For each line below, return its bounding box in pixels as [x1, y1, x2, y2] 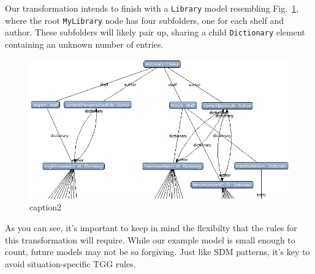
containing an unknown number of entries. [5, 37, 164, 50]
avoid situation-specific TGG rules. [5, 257, 136, 270]
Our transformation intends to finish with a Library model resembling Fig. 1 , [5, 2, 299, 14]
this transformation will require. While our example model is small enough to [5, 233, 295, 246]
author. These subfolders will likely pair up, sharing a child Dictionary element [5, 26, 305, 39]
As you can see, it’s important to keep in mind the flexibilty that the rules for [5, 221, 297, 234]
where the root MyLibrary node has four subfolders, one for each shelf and [5, 13, 284, 26]
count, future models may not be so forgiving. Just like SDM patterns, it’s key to [5, 245, 310, 258]
